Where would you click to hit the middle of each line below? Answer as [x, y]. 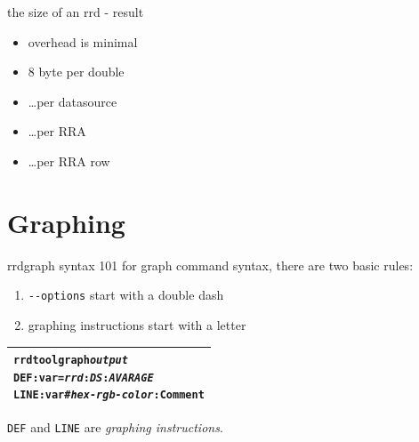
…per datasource [73, 101]
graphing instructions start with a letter [137, 324]
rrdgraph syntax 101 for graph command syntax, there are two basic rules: [210, 265]
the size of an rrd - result [76, 12]
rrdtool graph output [71, 361]
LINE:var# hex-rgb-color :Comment [109, 395]
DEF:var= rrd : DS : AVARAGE [84, 378]
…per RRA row [69, 161]
